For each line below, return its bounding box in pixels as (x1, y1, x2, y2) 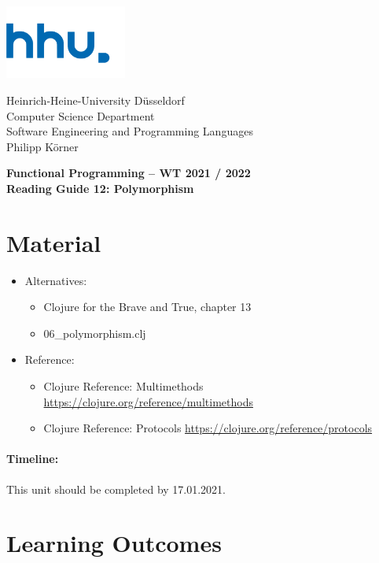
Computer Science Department (6, 107, 155, 124)
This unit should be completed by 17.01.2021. (6, 480, 226, 497)
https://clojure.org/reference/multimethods (43, 393, 253, 409)
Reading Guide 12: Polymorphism (6, 180, 194, 196)
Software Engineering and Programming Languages (6, 123, 253, 139)
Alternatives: (24, 272, 87, 288)
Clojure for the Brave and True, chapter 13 (43, 298, 252, 315)
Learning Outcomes (6, 527, 222, 559)
